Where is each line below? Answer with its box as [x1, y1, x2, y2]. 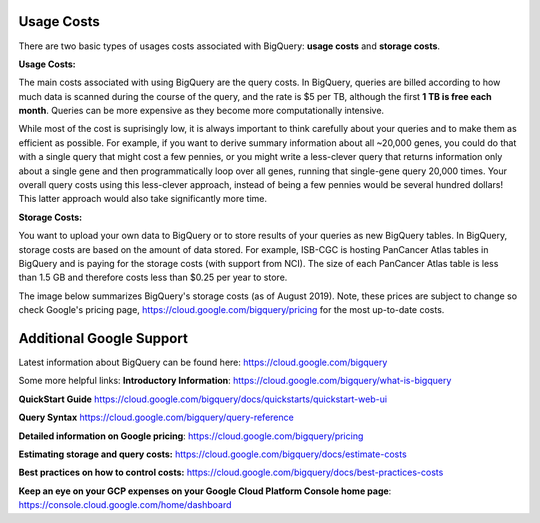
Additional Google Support [18, 330, 189, 347]
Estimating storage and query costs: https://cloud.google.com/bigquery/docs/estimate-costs [18, 448, 407, 460]
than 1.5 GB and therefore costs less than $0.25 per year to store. [18, 271, 288, 284]
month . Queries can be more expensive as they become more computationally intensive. [18, 105, 385, 117]
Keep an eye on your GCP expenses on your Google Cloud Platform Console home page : [18, 485, 392, 497]
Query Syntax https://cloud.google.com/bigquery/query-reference [18, 411, 294, 424]
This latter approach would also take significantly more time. [18, 193, 267, 205]
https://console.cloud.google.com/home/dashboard [18, 499, 232, 511]
